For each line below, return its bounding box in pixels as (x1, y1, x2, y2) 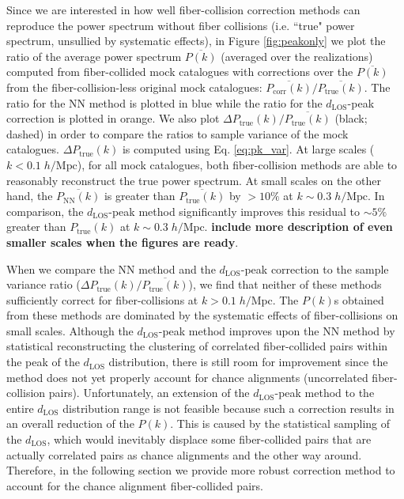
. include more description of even (204, 218, 393, 235)
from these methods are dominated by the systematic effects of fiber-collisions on (6, 307, 398, 323)
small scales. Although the (6, 322, 134, 338)
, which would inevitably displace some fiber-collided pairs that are (47, 431, 372, 448)
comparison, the (6, 202, 84, 219)
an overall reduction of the (6, 415, 134, 432)
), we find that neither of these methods (188, 276, 382, 293)
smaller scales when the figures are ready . (6, 233, 239, 250)
